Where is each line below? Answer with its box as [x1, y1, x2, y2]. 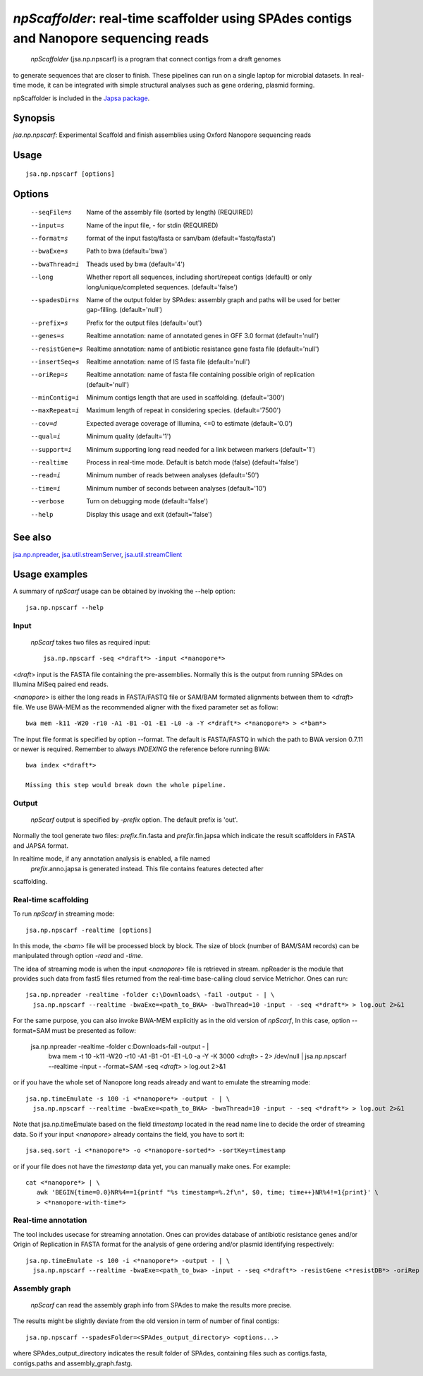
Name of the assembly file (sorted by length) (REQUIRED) [86, 208, 254, 217]
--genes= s [30, 332, 65, 340]
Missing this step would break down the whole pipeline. [25, 781, 227, 789]
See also [13, 532, 52, 544]
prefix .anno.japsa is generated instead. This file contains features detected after [30, 864, 264, 873]
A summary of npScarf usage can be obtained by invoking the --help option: [13, 587, 235, 596]
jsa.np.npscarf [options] [25, 169, 116, 178]
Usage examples [13, 568, 88, 580]
